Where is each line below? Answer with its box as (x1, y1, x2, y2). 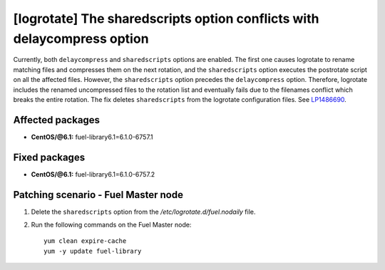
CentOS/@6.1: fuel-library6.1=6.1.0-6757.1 (31, 133, 153, 141)
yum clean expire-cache (43, 237, 127, 245)
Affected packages (13, 114, 100, 126)
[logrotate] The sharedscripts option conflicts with (13, 11, 319, 26)
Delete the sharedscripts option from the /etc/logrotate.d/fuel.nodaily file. (31, 207, 256, 216)
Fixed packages (13, 151, 86, 163)
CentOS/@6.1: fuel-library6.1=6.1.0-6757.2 (31, 170, 155, 178)
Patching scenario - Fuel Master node (13, 189, 183, 201)
